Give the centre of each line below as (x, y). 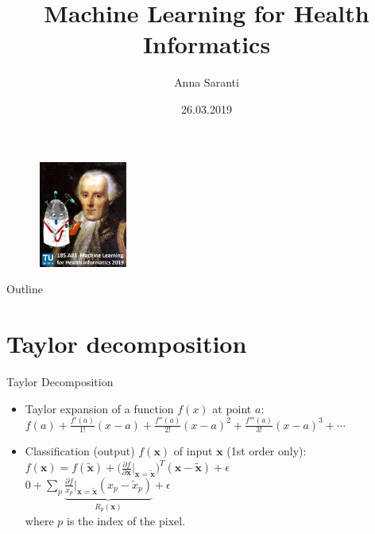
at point (232, 408)
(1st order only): (267, 451)
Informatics (207, 44)
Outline (25, 289)
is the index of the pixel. (126, 520)
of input (193, 451)
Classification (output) (80, 451)
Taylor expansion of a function (99, 408)
